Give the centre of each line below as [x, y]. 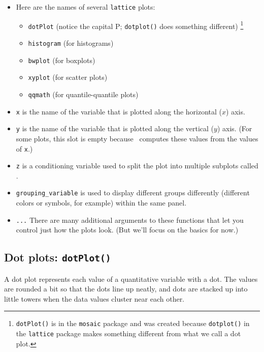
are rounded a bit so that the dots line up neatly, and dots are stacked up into [126, 289]
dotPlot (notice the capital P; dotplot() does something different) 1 [136, 25]
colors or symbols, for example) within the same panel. [101, 203]
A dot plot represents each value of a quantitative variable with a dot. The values [131, 278]
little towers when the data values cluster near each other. [94, 298]
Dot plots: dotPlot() [58, 257]
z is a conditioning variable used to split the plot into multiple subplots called [137, 166]
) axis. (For [235, 128]
